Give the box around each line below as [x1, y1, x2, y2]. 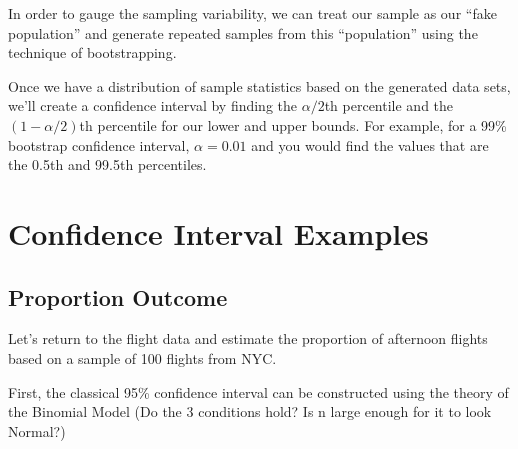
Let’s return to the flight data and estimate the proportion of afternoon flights [8, 328, 488, 349]
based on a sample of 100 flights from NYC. [8, 347, 277, 368]
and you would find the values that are [251, 134, 489, 155]
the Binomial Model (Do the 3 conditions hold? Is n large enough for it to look [8, 401, 492, 422]
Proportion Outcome [8, 281, 228, 312]
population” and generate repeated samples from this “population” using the [8, 22, 478, 43]
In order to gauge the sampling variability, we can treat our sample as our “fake [8, 3, 497, 23]
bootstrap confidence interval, [8, 134, 190, 155]
